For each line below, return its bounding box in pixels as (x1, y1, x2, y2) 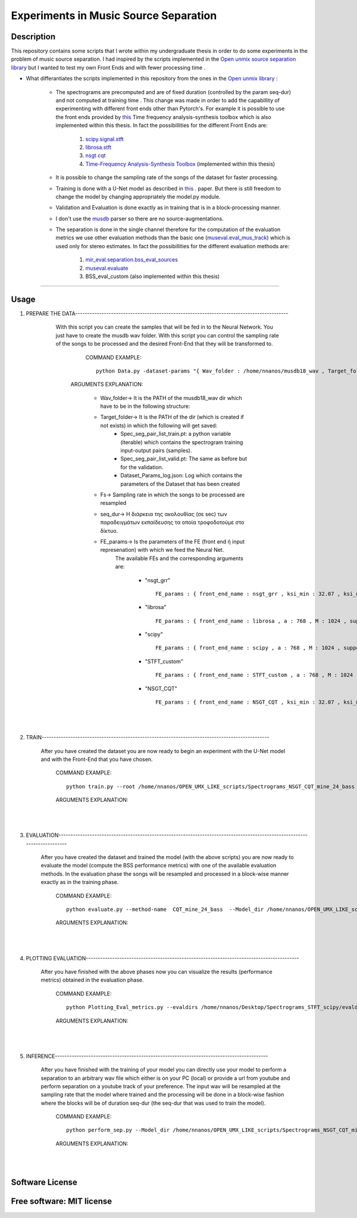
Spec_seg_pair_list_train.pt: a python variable (120, 430, 231, 438)
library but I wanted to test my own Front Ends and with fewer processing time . (11, 64, 206, 71)
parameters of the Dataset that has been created (120, 480, 240, 488)
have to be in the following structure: (100, 402, 190, 410)
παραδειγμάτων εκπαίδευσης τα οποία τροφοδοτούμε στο (100, 519, 245, 526)
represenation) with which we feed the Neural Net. (100, 546, 224, 554)
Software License (11, 1178, 77, 1188)
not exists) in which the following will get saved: (100, 421, 218, 429)
